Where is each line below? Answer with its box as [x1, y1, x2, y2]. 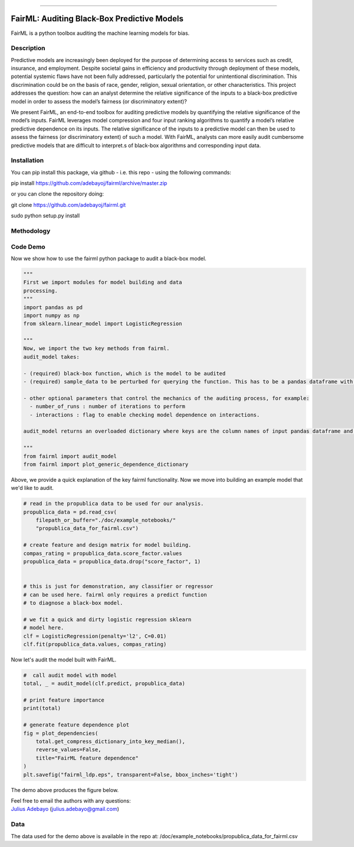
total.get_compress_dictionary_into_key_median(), [35, 738, 185, 745]
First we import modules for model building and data [23, 279, 182, 286]
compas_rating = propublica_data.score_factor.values [23, 550, 182, 557]
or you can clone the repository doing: [11, 190, 104, 197]
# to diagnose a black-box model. [23, 599, 123, 606]
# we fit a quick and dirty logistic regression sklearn [23, 616, 192, 623]
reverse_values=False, [35, 747, 101, 753]
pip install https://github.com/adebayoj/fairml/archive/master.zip [11, 180, 168, 187]
